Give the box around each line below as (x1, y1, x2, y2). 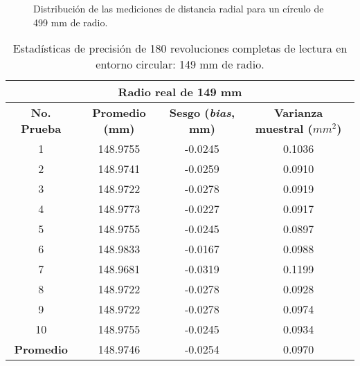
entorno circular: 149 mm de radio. (96, 56, 264, 73)
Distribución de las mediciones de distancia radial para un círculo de (33, 1, 324, 15)
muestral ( (255, 120, 313, 137)
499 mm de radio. (33, 15, 108, 29)
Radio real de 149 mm (118, 84, 242, 100)
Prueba (21, 120, 62, 137)
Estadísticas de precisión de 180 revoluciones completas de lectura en (12, 40, 348, 57)
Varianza (273, 104, 323, 121)
